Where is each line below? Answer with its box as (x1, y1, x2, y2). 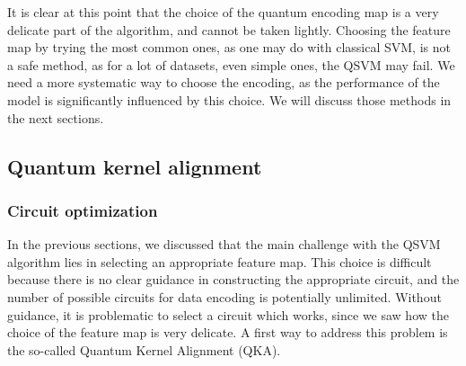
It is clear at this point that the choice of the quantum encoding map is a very (7, 3, 439, 21)
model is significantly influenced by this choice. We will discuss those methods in (7, 90, 452, 109)
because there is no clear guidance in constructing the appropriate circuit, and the (7, 270, 460, 289)
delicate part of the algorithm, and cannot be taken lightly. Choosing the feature (7, 20, 451, 39)
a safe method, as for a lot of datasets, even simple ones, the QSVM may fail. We (7, 55, 455, 74)
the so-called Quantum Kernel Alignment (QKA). (7, 340, 281, 359)
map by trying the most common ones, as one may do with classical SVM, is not (7, 38, 451, 57)
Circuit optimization (7, 199, 158, 221)
